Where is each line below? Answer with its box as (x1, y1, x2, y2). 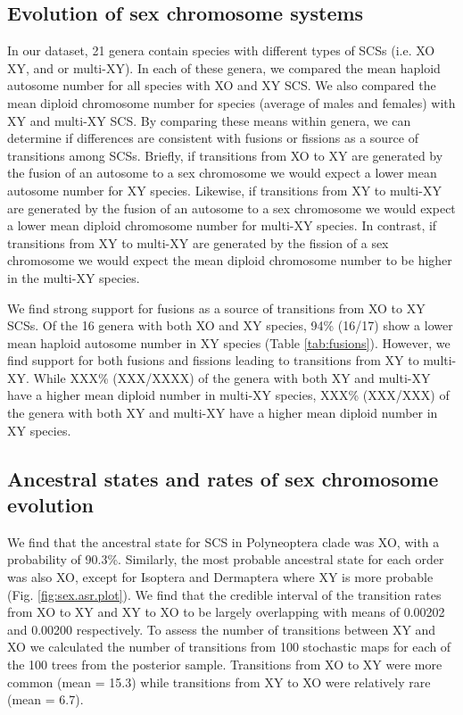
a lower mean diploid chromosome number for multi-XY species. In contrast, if (7, 216, 437, 235)
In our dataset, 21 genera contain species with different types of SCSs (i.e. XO (7, 41, 435, 60)
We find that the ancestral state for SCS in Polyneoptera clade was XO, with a (7, 532, 440, 551)
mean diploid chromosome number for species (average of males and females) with (7, 93, 456, 112)
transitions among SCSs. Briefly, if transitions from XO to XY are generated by (7, 145, 443, 164)
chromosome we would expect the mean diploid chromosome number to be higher (7, 251, 452, 270)
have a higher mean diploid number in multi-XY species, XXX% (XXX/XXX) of (7, 386, 450, 404)
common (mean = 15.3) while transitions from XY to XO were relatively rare (7, 672, 431, 691)
